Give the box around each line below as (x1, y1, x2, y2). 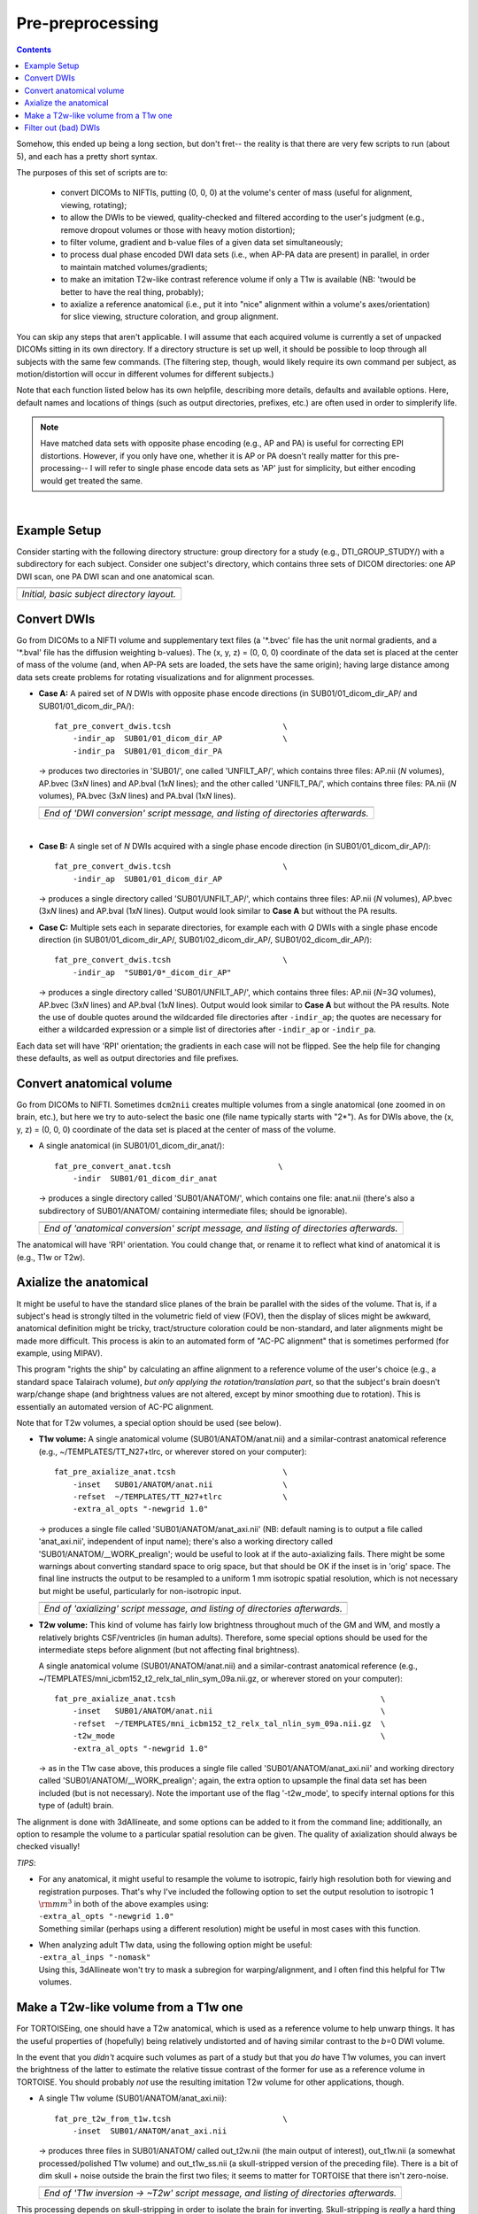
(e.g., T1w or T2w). (16, 1251, 86, 1262)
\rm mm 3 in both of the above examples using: (38, 1898, 210, 1908)
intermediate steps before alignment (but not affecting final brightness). (38, 1644, 300, 1655)
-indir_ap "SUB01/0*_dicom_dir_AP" (72, 967, 232, 978)
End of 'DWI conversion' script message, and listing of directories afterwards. (43, 807, 369, 819)
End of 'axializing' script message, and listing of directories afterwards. (43, 1603, 343, 1615)
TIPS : (16, 1857, 36, 1868)
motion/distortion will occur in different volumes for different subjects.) (16, 368, 274, 379)
